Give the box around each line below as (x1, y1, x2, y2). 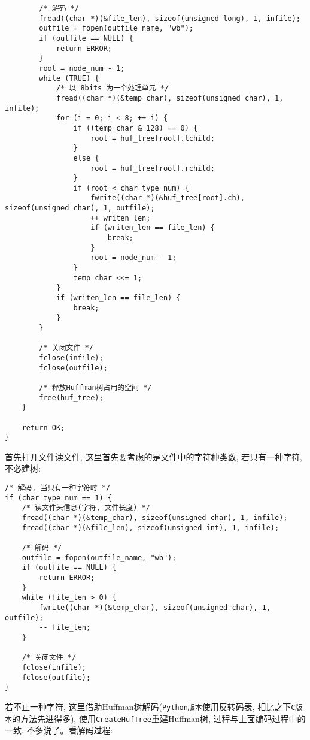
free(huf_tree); (39, 393, 104, 402)
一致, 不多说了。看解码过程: (5, 724, 113, 736)
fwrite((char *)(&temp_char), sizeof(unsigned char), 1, (39, 603, 271, 612)
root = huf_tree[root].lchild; (90, 134, 215, 143)
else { (73, 153, 99, 162)
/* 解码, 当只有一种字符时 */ (5, 484, 111, 493)
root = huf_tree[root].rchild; (90, 164, 215, 173)
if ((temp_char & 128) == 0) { (73, 123, 198, 132)
